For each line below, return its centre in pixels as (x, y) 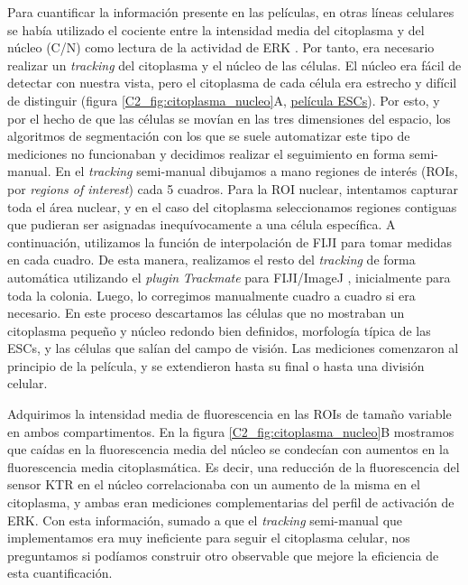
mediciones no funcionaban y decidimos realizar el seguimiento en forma (206, 153)
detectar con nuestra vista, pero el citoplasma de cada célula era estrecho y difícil (232, 83)
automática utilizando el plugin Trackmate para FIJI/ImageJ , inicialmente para (229, 277)
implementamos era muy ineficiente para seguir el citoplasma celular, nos (209, 538)
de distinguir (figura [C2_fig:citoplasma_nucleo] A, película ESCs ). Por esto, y (224, 100)
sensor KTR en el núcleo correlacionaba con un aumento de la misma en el (214, 484)
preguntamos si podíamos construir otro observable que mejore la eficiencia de (223, 555)
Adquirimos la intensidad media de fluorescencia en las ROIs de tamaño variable (229, 414)
